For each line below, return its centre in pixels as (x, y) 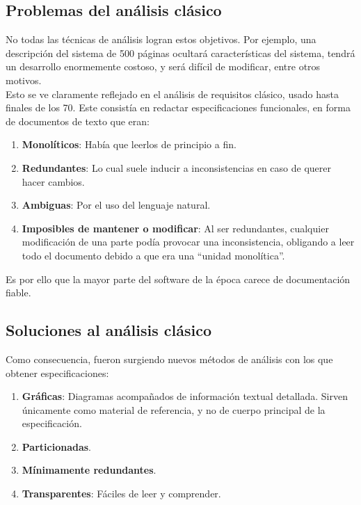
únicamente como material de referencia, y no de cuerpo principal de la (174, 409)
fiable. (18, 292)
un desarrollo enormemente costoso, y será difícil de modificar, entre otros (163, 66)
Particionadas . (57, 446)
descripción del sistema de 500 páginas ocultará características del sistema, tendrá (180, 53)
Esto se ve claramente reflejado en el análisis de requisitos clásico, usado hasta (172, 94)
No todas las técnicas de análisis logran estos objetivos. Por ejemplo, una (161, 39)
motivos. (24, 80)
